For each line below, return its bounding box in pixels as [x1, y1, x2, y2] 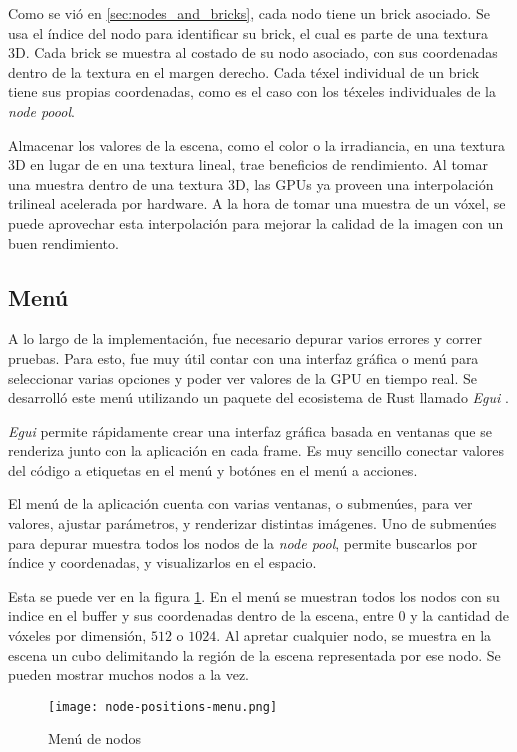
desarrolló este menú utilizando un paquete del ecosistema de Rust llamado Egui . [8, 387, 509, 408]
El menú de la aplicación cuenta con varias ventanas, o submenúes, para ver [8, 493, 473, 514]
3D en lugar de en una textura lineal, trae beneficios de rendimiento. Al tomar [8, 154, 488, 175]
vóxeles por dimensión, [8, 625, 147, 646]
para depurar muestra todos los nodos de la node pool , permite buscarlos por [8, 532, 478, 553]
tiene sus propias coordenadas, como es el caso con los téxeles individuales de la [8, 81, 496, 102]
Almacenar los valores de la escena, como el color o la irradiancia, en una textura [8, 134, 506, 155]
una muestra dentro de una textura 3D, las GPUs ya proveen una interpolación [8, 173, 494, 194]
